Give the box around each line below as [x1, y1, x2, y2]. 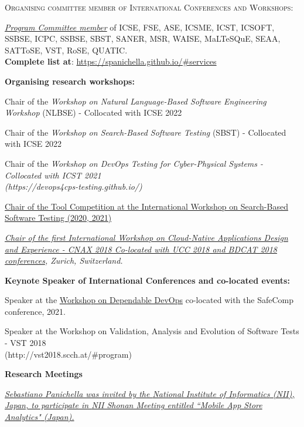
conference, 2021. [5, 305, 66, 317]
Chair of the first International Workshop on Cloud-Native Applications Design [5, 231, 288, 243]
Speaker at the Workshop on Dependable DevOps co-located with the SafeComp [5, 294, 293, 306]
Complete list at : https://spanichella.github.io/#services [5, 55, 217, 68]
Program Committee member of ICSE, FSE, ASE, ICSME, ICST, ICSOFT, [5, 21, 275, 33]
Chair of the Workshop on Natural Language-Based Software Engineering [5, 95, 267, 107]
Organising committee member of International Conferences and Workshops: [5, 1, 293, 13]
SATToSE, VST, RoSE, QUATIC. [5, 43, 128, 56]
